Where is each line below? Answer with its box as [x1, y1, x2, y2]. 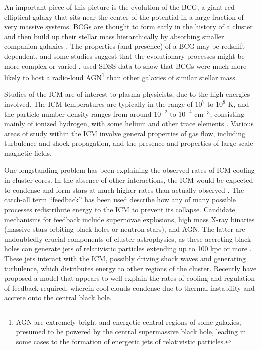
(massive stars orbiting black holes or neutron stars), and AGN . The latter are [4, 224, 245, 234]
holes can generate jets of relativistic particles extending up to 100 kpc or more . [4, 243, 252, 254]
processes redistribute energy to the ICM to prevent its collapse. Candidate [4, 204, 235, 214]
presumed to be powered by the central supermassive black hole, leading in [16, 326, 246, 337]
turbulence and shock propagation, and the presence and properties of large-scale [4, 138, 253, 148]
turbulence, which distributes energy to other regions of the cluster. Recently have [4, 263, 257, 273]
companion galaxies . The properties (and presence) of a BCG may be [4, 41, 219, 51]
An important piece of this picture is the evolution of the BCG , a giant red [4, 2, 235, 12]
